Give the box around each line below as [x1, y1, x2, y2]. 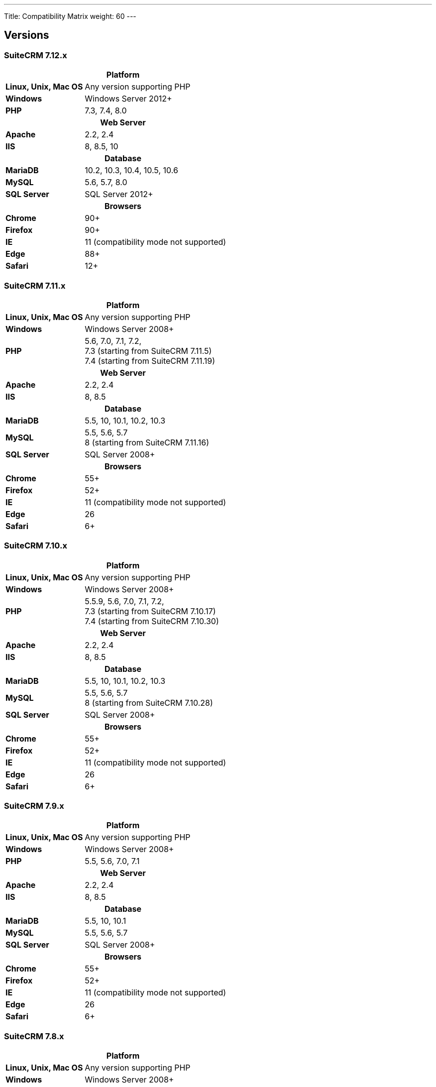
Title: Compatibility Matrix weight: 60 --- [4, 12, 136, 20]
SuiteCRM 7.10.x [4, 541, 67, 551]
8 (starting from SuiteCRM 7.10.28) [85, 697, 213, 708]
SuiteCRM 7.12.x [4, 50, 67, 60]
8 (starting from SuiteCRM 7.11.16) [85, 437, 209, 447]
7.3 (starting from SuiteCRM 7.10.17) [85, 606, 216, 616]
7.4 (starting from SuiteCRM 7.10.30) [85, 616, 219, 626]
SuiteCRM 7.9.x [4, 801, 64, 811]
